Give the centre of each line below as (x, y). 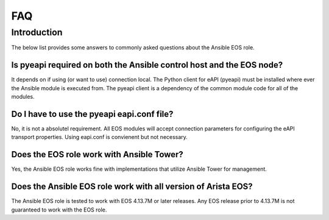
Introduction (37, 32)
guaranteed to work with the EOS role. (59, 210)
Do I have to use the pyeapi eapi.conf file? (92, 114)
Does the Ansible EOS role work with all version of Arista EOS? (132, 187)
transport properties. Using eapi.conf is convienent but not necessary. (100, 137)
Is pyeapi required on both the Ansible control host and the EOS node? (147, 65)
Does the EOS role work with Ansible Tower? (97, 154)
